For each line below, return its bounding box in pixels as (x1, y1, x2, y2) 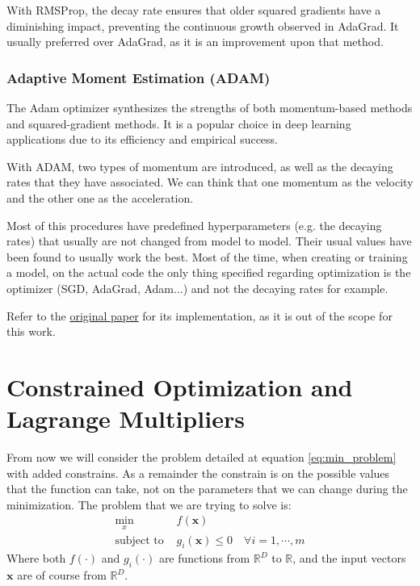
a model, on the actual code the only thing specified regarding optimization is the (6, 264, 411, 281)
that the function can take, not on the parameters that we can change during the (6, 480, 408, 497)
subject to (115, 534, 164, 546)
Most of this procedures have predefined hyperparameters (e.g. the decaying (6, 216, 382, 233)
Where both (6, 550, 66, 567)
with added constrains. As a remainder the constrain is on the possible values (6, 464, 390, 481)
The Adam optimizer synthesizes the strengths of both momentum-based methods (6, 99, 413, 115)
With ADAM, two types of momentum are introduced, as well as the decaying (6, 157, 393, 174)
